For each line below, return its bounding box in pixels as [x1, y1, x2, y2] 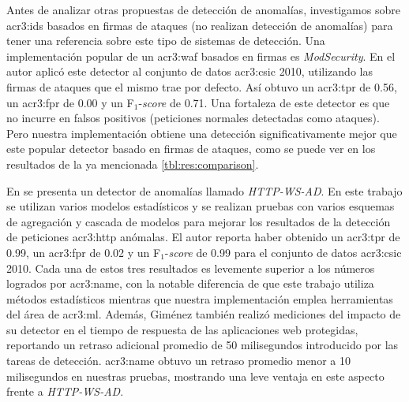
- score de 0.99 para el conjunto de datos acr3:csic [164, 244, 402, 260]
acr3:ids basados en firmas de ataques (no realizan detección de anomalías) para [6, 17, 393, 33]
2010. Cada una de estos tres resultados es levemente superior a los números [6, 259, 375, 276]
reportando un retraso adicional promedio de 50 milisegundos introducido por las [6, 337, 399, 353]
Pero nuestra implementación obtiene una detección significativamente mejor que [6, 125, 397, 141]
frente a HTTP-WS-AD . [6, 383, 124, 400]
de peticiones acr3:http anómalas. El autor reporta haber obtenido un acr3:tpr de [6, 229, 400, 245]
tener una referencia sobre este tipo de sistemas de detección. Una [6, 32, 325, 49]
